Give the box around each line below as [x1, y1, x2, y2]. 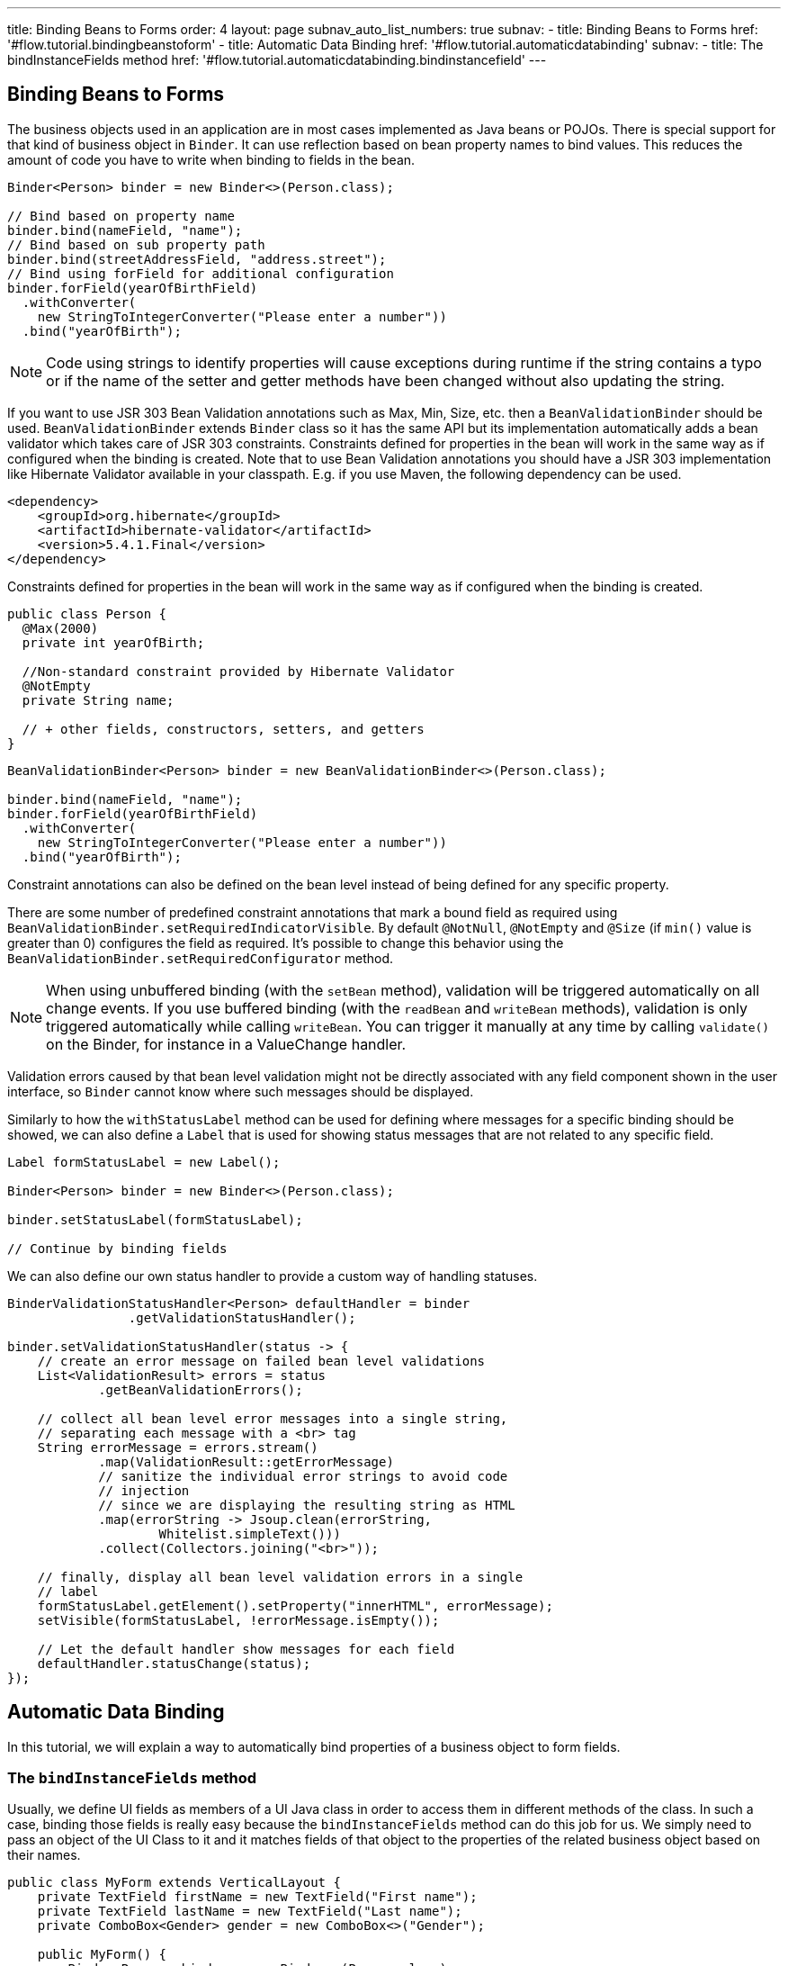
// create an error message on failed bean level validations [37, 1353, 486, 1368]
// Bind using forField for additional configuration [7, 266, 394, 281]
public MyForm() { [37, 1947, 167, 1962]
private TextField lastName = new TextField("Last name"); [37, 1904, 462, 1919]
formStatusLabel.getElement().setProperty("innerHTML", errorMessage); [37, 1598, 553, 1613]
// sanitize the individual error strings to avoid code [98, 1468, 508, 1484]
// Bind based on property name [7, 208, 235, 223]
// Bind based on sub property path [7, 237, 265, 252]
